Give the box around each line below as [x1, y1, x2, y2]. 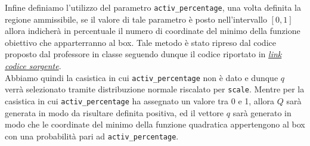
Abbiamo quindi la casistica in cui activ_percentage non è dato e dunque [5, 71, 278, 83]
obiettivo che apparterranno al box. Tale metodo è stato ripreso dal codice [5, 36, 276, 48]
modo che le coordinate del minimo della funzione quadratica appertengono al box [5, 118, 305, 131]
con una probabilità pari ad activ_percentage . [5, 129, 179, 142]
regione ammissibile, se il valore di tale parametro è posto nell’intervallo [5, 13, 267, 25]
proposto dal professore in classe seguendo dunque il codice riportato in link [5, 48, 282, 60]
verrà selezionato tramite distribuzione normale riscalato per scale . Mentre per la [5, 83, 305, 95]
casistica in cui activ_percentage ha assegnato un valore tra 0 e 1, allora [5, 94, 275, 107]
